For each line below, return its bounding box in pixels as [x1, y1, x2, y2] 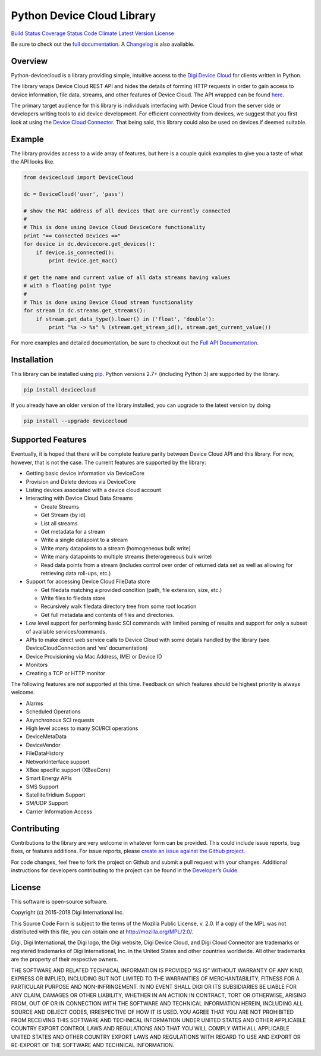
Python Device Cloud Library [11, 9, 156, 22]
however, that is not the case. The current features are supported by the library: [11, 459, 206, 466]
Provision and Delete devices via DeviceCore [26, 478, 136, 485]
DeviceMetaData [26, 733, 67, 740]
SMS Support [26, 783, 59, 790]
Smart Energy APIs [26, 775, 73, 782]
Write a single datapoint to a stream [40, 536, 128, 544]
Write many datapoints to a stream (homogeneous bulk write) [40, 544, 191, 551]
